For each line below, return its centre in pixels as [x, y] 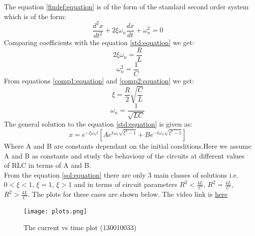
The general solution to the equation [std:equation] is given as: [98, 124]
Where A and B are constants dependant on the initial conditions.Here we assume [128, 146]
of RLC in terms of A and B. [48, 165]
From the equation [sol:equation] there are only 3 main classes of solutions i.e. [121, 174]
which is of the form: [35, 16]
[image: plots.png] [55, 212]
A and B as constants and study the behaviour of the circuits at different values [124, 155]
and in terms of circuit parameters [126, 184]
